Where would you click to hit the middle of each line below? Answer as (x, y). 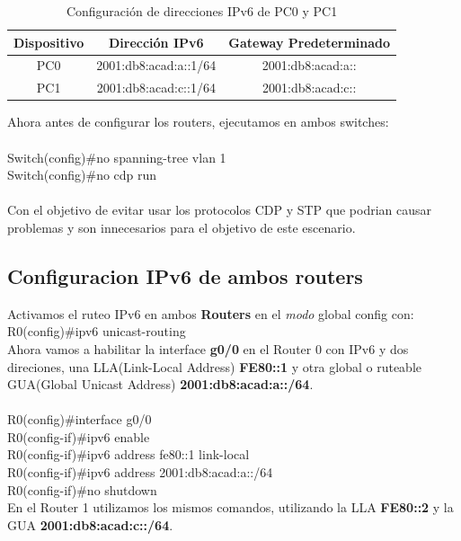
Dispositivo (49, 42)
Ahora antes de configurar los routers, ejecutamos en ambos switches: (198, 122)
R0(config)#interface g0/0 (80, 419)
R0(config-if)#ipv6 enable (79, 436)
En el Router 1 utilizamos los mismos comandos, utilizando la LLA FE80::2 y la (230, 507)
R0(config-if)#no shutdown (82, 489)
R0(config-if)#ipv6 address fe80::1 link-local (129, 454)
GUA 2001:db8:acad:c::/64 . (90, 524)
